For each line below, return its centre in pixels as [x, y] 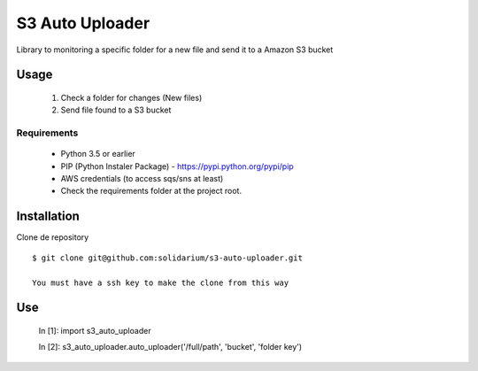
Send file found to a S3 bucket [116, 110]
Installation [48, 216]
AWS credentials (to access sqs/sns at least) [142, 179]
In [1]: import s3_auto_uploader [95, 330]
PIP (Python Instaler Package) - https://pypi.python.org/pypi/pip [177, 166]
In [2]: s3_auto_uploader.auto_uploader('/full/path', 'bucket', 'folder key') [170, 347]
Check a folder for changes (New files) [131, 97]
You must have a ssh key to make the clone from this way [161, 282]
